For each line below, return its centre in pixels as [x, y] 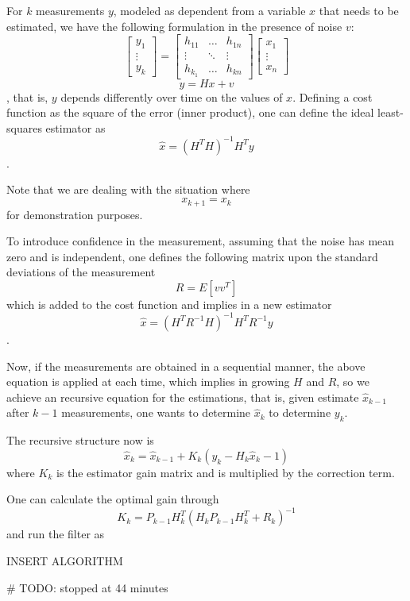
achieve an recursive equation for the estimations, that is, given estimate [183, 397]
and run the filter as [56, 534]
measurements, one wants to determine [156, 412]
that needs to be [359, 10]
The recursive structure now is [80, 440]
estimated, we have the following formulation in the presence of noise [174, 26]
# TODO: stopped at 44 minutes [87, 587]
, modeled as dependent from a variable [209, 10]
